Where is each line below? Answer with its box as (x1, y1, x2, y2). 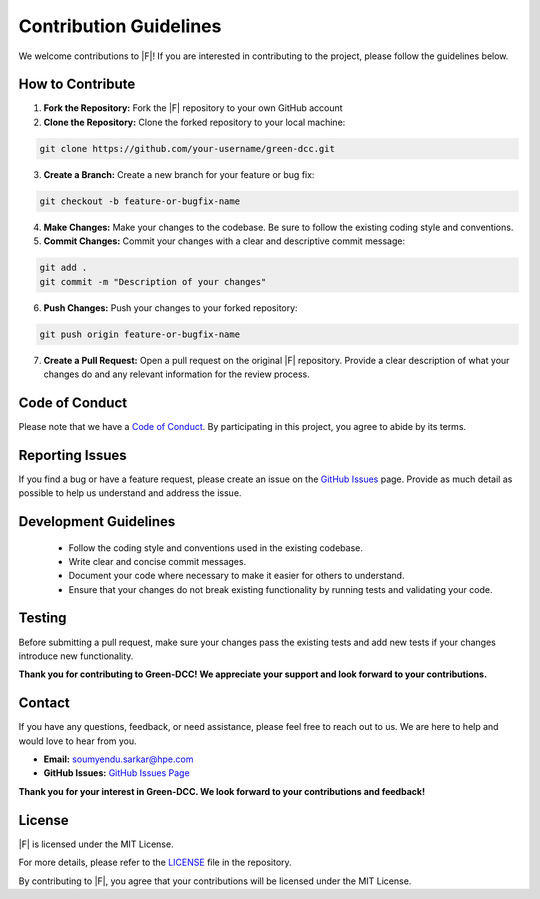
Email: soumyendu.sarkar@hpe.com (43, 753, 194, 765)
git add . (39, 262, 88, 274)
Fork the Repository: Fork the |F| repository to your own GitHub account (43, 102, 344, 114)
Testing (18, 610, 67, 627)
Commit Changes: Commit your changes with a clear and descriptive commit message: (43, 235, 405, 247)
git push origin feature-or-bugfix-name (39, 328, 240, 340)
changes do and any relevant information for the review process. (43, 368, 310, 380)
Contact (18, 695, 70, 712)
